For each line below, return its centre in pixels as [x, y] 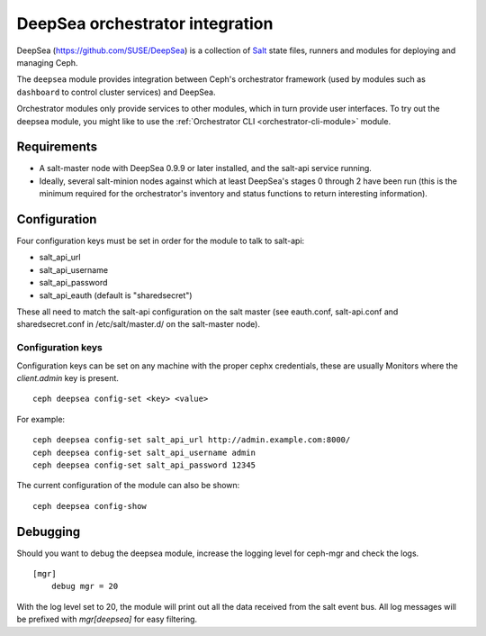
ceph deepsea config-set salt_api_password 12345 [144, 465]
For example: [41, 419]
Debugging [49, 532]
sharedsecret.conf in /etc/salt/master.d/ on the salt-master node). [139, 324]
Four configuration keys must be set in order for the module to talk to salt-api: [161, 241]
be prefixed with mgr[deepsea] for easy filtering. [107, 619]
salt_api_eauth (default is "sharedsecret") [116, 295]
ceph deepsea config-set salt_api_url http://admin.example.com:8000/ [192, 440]
